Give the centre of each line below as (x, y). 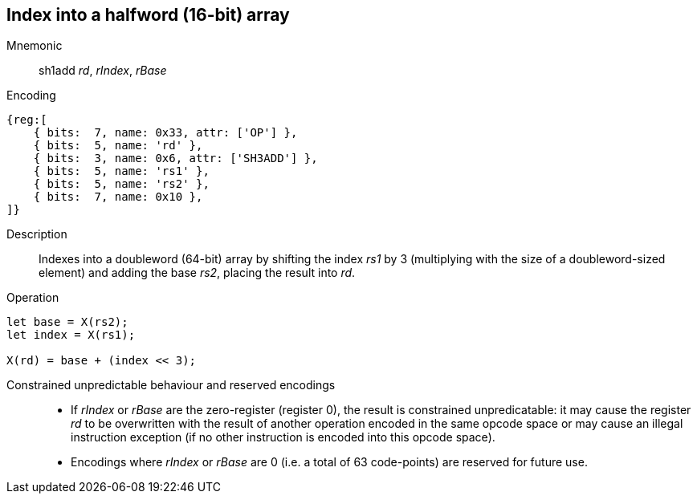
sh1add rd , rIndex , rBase (103, 71)
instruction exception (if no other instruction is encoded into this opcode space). (283, 437)
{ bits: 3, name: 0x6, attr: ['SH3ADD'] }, (175, 159)
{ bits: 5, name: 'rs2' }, (121, 184)
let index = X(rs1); (71, 335)
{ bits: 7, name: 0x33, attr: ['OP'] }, (165, 133)
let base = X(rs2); (67, 322)
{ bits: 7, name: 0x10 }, (118, 197)
